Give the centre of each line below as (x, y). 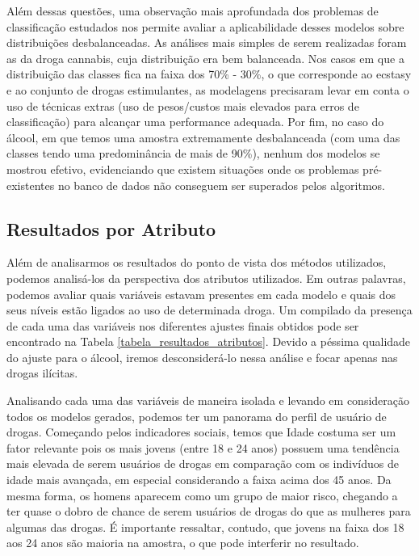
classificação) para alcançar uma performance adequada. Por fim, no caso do (195, 122)
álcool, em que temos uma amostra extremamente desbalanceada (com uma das (203, 137)
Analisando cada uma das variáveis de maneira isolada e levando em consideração (208, 400)
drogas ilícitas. (42, 373)
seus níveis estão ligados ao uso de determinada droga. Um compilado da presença (209, 310)
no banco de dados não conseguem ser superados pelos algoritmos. (221, 185)
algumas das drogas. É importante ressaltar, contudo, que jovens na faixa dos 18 (205, 527)
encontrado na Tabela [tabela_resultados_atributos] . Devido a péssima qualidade (209, 341)
